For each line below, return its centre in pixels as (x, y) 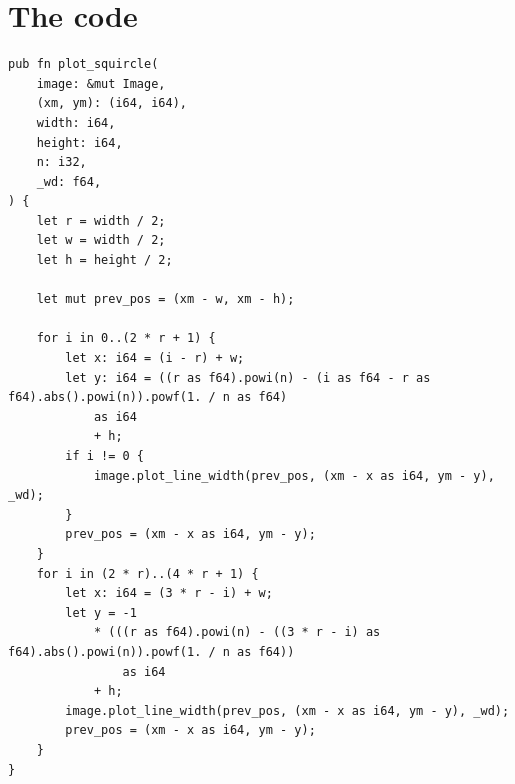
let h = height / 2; (104, 260)
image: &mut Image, (101, 83)
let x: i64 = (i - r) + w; (155, 358)
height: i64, (79, 142)
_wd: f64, (69, 181)
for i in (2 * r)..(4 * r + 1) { (147, 573)
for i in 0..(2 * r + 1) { (126, 338)
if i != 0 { (105, 456)
